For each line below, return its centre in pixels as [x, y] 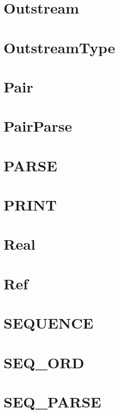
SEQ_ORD [44, 362]
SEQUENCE [48, 323]
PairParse [38, 126]
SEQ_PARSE [52, 401]
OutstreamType [59, 47]
